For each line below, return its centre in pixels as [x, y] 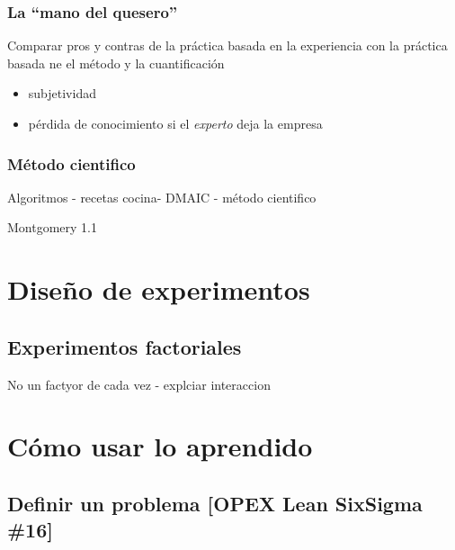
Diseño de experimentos [159, 289]
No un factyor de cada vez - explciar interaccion [139, 384]
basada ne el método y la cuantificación [116, 63]
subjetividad [62, 93]
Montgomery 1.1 [52, 227]
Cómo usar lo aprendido [160, 446]
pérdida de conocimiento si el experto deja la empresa [175, 123]
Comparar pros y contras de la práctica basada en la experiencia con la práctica [227, 45]
